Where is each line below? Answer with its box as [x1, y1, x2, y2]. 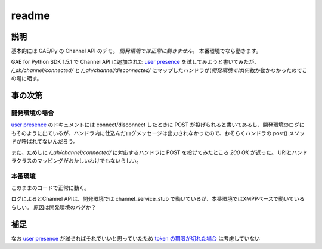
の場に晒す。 [11, 75, 42, 82]
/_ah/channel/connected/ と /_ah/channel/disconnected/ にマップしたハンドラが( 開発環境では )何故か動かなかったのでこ [11, 66, 308, 74]
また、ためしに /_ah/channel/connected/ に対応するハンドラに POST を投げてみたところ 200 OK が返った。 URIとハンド [11, 149, 308, 156]
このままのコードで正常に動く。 [11, 185, 89, 192]
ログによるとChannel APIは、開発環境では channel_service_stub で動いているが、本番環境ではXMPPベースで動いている [11, 195, 305, 203]
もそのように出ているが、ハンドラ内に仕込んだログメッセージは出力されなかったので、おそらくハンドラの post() [11, 129, 288, 136]
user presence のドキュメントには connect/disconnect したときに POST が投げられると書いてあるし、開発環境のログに [11, 121, 305, 128]
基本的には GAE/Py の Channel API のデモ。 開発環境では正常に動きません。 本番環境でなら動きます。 [11, 48, 262, 55]
